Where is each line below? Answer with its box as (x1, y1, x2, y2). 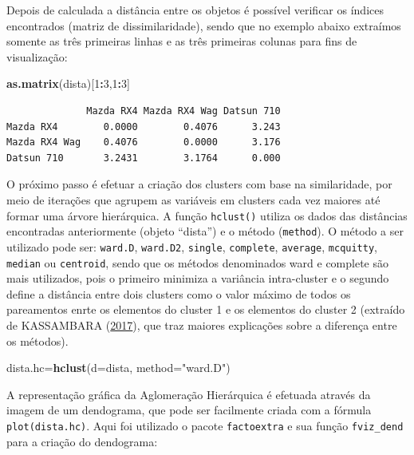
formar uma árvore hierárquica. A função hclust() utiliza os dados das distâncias (6, 207, 408, 224)
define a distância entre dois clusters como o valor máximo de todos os (6, 285, 351, 302)
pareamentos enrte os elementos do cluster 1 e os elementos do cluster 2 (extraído (6, 301, 405, 318)
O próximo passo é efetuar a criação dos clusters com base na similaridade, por (6, 176, 392, 192)
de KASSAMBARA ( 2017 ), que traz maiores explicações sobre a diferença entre (6, 316, 397, 333)
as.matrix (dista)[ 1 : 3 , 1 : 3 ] (6, 75, 130, 92)
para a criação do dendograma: (6, 433, 158, 449)
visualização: (6, 48, 68, 65)
